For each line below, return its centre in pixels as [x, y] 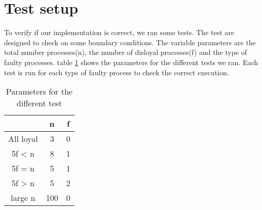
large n [23, 198]
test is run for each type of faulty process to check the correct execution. [117, 72]
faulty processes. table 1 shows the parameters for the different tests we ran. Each [131, 62]
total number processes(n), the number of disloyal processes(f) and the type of [126, 52]
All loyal [23, 139]
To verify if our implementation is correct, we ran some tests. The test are [119, 32]
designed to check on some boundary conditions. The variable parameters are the [130, 42]
